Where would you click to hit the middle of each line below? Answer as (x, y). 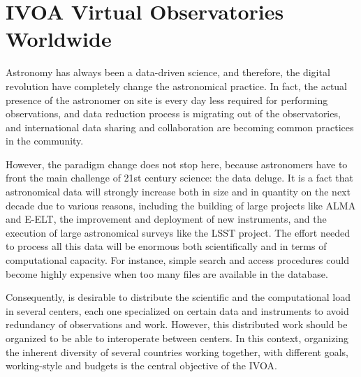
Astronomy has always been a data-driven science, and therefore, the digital (168, 72)
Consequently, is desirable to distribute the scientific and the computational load (178, 297)
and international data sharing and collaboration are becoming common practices (180, 127)
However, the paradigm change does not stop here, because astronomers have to (177, 164)
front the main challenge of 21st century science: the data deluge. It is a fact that (180, 178)
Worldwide (59, 39)
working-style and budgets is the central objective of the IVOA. (141, 365)
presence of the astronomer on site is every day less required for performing (167, 99)
